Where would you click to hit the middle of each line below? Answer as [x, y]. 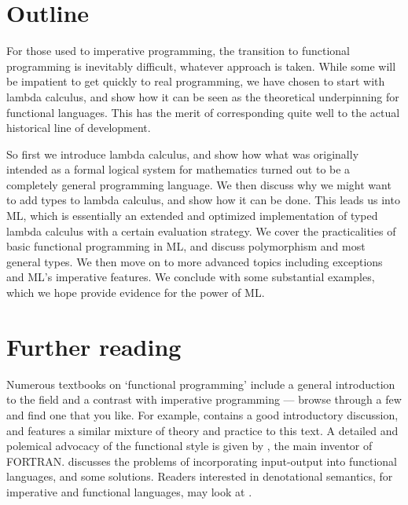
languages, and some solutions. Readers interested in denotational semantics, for [200, 476]
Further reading [94, 346]
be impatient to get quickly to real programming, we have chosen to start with [196, 81]
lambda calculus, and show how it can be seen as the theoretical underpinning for [203, 96]
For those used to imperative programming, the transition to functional [178, 51]
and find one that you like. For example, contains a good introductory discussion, [202, 414]
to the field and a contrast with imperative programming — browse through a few [204, 399]
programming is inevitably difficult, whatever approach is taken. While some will [201, 66]
